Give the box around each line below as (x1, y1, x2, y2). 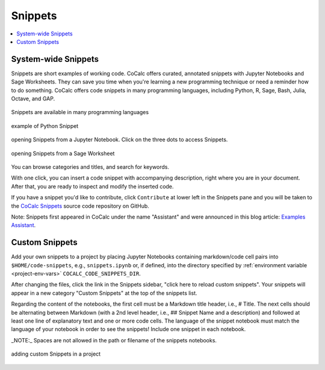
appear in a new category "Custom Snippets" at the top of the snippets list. (11, 289, 197, 297)
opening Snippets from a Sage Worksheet (11, 150, 115, 157)
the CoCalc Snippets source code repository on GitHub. (11, 202, 150, 210)
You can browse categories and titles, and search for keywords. (11, 163, 170, 171)
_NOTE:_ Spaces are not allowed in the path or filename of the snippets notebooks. (11, 336, 217, 344)
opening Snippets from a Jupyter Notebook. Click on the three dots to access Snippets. (11, 136, 228, 144)
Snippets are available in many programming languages (11, 109, 149, 116)
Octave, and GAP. (11, 95, 55, 102)
